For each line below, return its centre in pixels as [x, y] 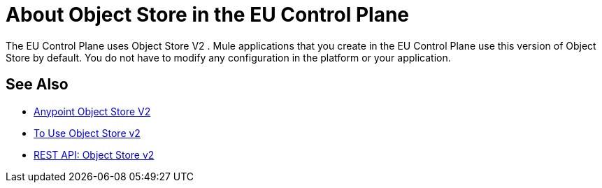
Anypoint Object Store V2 [92, 111]
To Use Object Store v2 [87, 133]
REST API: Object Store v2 [94, 154]
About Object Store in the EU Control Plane [208, 15]
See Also [37, 85]
